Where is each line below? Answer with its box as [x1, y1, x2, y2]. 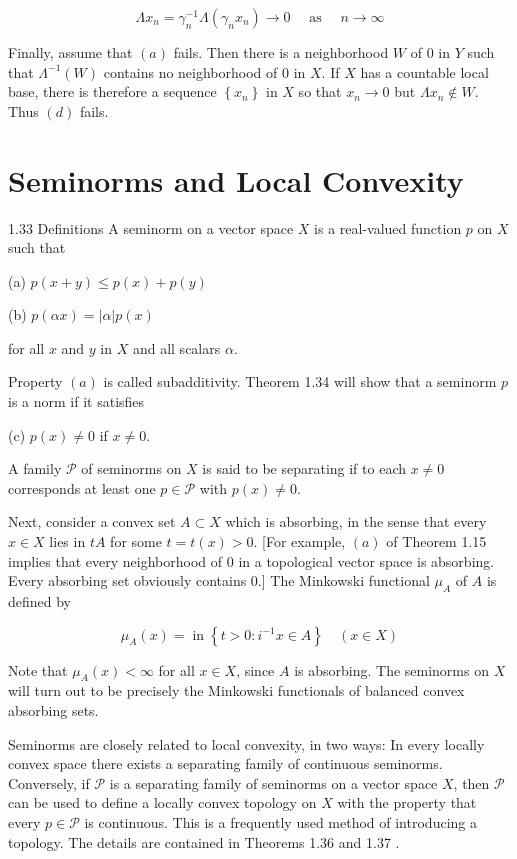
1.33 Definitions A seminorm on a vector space [8, 217, 294, 238]
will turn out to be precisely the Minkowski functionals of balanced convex [8, 680, 465, 701]
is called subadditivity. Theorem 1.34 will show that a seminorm [103, 371, 497, 392]
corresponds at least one [8, 477, 156, 498]
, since [236, 659, 275, 680]
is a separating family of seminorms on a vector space [109, 772, 438, 793]
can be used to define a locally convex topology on [8, 792, 317, 813]
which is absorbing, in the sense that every [225, 511, 487, 532]
